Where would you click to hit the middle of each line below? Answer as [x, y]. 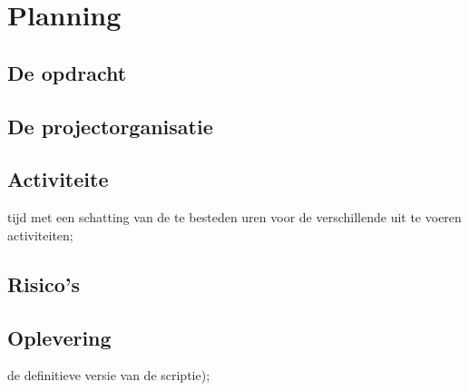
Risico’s [44, 283]
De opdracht [67, 72]
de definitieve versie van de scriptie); [109, 375]
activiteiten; [40, 235]
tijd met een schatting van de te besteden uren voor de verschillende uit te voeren [234, 217]
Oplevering [59, 337]
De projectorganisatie [110, 126]
